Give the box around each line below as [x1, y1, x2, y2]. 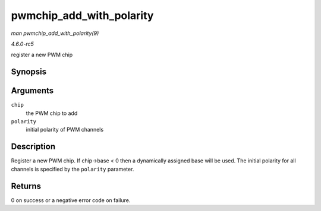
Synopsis [11, 67, 47, 77]
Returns [11, 181, 42, 191]
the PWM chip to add [26, 110, 78, 117]
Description [11, 142, 56, 152]
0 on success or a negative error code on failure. [11, 196, 131, 204]
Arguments [11, 86, 54, 96]
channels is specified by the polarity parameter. [11, 165, 134, 172]
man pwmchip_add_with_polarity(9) [11, 30, 99, 37]
